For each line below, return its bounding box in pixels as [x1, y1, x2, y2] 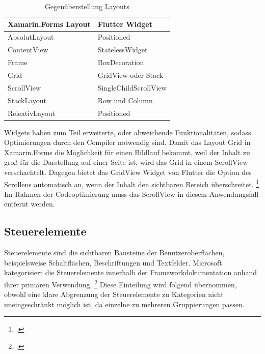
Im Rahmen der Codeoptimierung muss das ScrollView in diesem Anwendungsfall [4, 188, 259, 199]
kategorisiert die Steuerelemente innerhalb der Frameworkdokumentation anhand [4, 267, 257, 278]
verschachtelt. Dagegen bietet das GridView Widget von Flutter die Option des [4, 166, 252, 177]
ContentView [8, 44, 48, 55]
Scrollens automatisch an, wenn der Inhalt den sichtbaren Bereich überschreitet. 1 [4, 177, 259, 189]
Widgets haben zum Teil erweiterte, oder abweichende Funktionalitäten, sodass [4, 127, 251, 137]
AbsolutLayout [8, 32, 54, 42]
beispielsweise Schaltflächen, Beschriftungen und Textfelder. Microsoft [4, 257, 222, 268]
